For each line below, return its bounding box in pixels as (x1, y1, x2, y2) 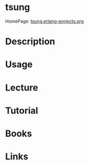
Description (5, 36, 55, 47)
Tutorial (5, 105, 39, 116)
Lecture (5, 82, 39, 93)
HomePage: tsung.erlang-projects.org (5, 18, 84, 24)
